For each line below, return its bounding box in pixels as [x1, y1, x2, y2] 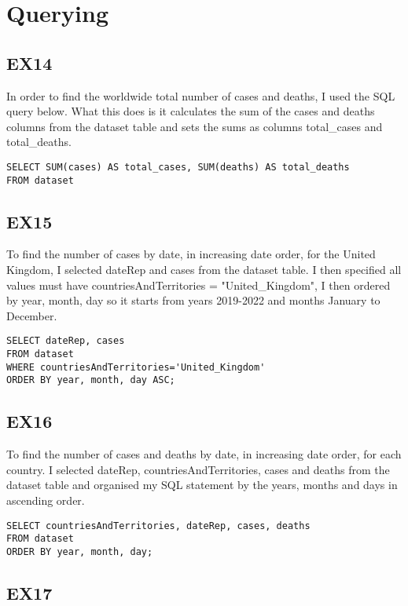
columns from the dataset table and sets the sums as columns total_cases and [6, 118, 383, 134]
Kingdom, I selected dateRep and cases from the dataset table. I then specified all [6, 261, 402, 278]
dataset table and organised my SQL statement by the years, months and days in [6, 476, 398, 493]
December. [6, 307, 57, 323]
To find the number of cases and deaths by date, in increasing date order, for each [6, 446, 402, 462]
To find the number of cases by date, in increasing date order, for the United [6, 246, 376, 262]
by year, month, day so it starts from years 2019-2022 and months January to [6, 292, 380, 308]
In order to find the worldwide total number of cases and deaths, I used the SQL [6, 87, 395, 104]
